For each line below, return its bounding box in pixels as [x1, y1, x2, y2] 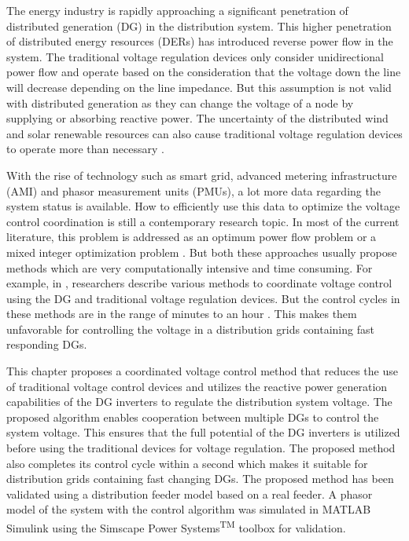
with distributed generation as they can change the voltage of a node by [6, 94, 354, 111]
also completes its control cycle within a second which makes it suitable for [6, 455, 368, 471]
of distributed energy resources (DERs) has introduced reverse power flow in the [6, 33, 393, 49]
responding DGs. [6, 336, 87, 353]
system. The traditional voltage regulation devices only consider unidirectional [6, 48, 384, 64]
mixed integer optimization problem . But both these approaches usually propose [6, 243, 397, 260]
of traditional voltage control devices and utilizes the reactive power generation [6, 378, 388, 394]
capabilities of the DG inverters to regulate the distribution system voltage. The [6, 393, 392, 410]
